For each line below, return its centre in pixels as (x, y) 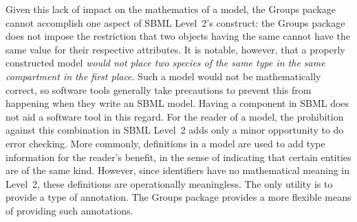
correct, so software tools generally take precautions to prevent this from (159, 89)
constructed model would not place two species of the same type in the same (165, 63)
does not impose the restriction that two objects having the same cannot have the (178, 36)
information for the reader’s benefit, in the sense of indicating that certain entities (178, 157)
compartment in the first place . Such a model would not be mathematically (163, 76)
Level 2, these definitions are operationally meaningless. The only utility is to (169, 183)
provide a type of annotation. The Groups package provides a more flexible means (178, 197)
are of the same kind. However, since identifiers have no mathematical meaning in (178, 170)
